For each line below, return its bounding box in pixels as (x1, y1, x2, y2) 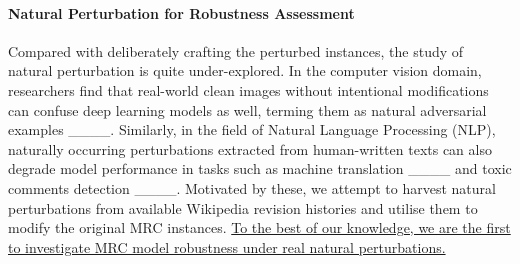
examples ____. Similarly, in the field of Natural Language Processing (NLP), (8, 119, 496, 140)
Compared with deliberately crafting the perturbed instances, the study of (8, 40, 464, 61)
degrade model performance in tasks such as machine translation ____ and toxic (8, 158, 512, 179)
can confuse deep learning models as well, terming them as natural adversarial (8, 99, 487, 120)
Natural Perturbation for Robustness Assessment (8, 2, 355, 23)
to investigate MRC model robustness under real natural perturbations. (8, 236, 446, 257)
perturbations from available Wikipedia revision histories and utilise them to (8, 197, 478, 218)
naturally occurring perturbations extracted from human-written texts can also (8, 138, 492, 159)
